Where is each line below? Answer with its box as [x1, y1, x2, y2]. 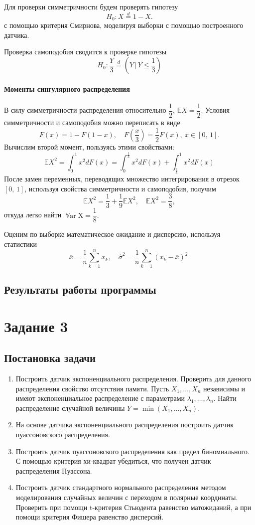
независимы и [203, 383, 245, 393]
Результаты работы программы [4, 282, 156, 297]
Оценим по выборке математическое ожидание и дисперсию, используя [4, 229, 221, 239]
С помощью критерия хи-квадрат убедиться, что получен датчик [15, 456, 211, 466]
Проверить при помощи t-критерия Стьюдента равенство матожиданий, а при [15, 502, 252, 512]
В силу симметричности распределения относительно [4, 105, 166, 115]
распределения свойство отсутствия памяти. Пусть [15, 383, 169, 393]
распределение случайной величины [15, 402, 125, 413]
